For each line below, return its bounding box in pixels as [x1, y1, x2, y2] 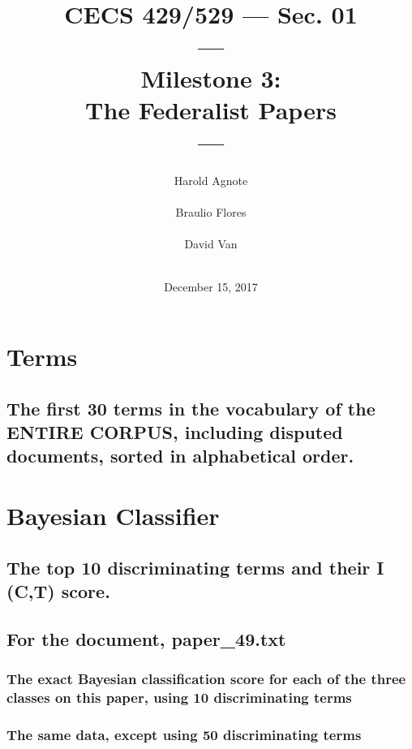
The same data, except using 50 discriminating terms [6, 724, 362, 744]
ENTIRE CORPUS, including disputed [6, 420, 343, 444]
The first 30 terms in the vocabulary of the [6, 395, 376, 420]
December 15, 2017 [164, 278, 258, 295]
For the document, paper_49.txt [6, 626, 286, 651]
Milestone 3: [140, 61, 281, 94]
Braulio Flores [175, 204, 247, 221]
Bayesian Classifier [6, 498, 220, 532]
